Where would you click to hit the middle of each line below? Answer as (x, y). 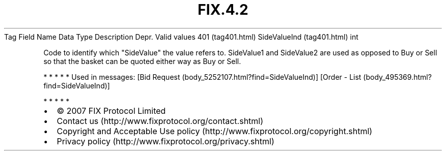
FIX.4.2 (223, 10)
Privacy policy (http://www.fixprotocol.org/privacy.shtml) (165, 141)
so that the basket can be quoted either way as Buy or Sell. (142, 61)
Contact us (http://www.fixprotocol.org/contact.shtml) (160, 121)
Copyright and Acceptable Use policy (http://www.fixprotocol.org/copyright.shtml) (215, 131)
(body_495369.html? (397, 77)
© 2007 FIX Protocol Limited (111, 111)
